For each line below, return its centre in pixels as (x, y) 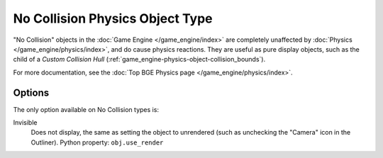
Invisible (25, 123)
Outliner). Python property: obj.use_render (97, 142)
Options (31, 92)
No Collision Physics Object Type (113, 18)
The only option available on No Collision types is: (86, 109)
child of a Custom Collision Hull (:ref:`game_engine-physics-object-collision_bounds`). (139, 60)
